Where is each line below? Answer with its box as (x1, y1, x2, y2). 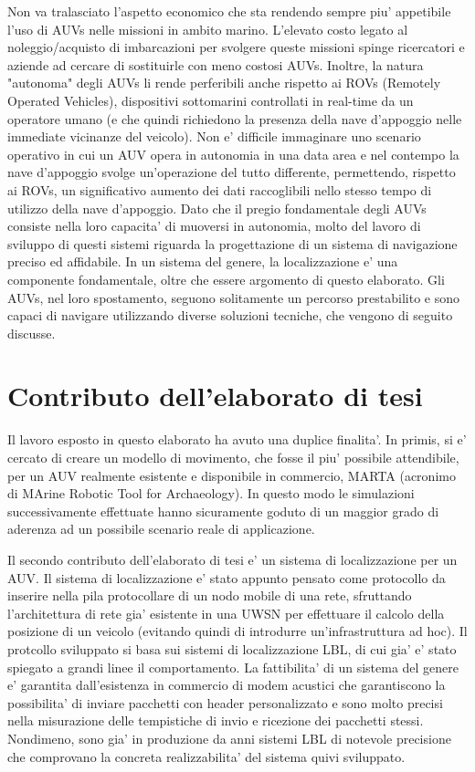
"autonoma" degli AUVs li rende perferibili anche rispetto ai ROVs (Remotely (7, 73, 441, 92)
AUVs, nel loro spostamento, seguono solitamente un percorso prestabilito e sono (7, 287, 460, 307)
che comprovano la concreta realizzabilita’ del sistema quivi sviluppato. (7, 746, 406, 766)
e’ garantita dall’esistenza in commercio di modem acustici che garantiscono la (7, 675, 446, 694)
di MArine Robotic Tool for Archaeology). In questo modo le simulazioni (7, 484, 415, 503)
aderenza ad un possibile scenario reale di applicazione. (7, 519, 315, 538)
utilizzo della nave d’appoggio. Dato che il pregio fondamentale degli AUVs (7, 198, 427, 217)
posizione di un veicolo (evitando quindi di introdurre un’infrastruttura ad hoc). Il (7, 621, 468, 641)
